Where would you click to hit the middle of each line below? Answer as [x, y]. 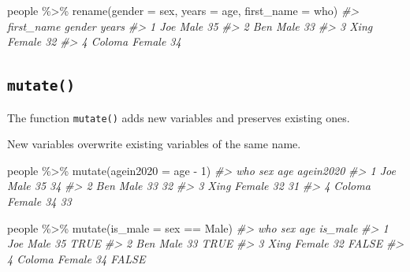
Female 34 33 [39, 201]
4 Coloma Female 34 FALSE [76, 258]
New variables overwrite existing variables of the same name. [154, 144]
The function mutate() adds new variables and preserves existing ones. [179, 117]
